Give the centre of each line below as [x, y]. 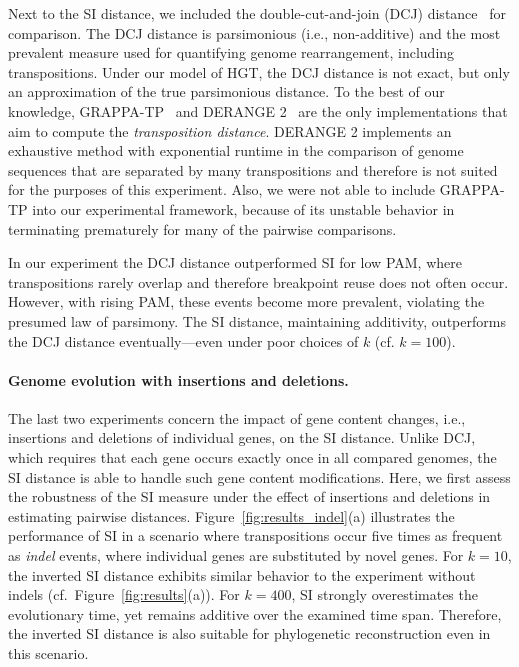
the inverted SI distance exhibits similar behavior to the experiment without [242, 574]
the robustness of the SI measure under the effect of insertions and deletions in [249, 496]
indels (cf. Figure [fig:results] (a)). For [124, 594]
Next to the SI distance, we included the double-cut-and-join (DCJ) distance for [257, 13]
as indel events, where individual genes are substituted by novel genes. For [236, 555]
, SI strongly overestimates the [384, 594]
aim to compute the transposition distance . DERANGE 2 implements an [230, 130]
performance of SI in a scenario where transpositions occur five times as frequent [255, 535]
